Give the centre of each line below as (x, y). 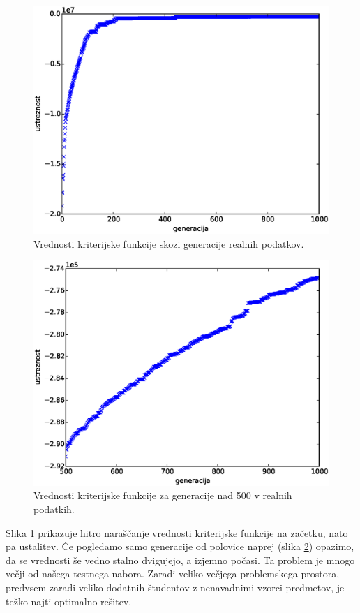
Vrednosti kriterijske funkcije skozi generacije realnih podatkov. (169, 243)
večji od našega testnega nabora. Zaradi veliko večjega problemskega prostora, (173, 574)
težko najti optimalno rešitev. (69, 601)
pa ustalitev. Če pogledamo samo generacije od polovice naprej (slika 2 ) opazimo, (180, 546)
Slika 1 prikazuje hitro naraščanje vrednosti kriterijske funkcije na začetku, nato (177, 532)
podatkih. (54, 509)
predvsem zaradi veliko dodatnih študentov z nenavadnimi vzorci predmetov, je (175, 587)
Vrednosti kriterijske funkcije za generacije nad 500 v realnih (163, 495)
